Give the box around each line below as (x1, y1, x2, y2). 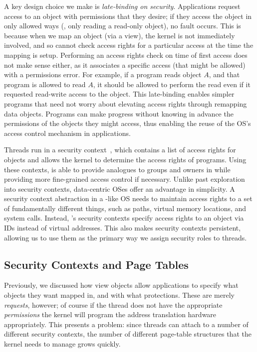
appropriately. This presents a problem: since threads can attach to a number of (4, 319, 249, 329)
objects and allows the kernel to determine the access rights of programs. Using (4, 154, 247, 164)
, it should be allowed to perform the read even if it (93, 79, 251, 89)
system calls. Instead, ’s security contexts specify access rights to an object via (4, 213, 244, 223)
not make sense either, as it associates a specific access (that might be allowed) (4, 59, 246, 70)
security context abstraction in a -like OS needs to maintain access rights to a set (4, 193, 253, 204)
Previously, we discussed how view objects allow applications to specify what (4, 280, 239, 290)
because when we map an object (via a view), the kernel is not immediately (4, 30, 235, 40)
